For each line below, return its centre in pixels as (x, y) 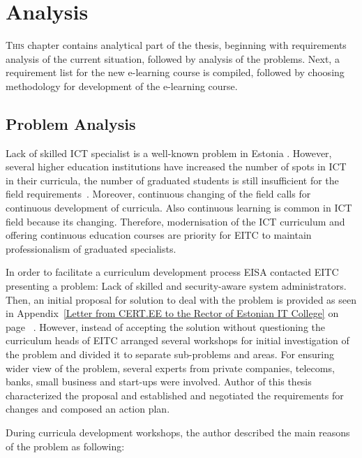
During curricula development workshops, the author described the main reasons (178, 432)
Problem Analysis (71, 123)
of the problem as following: (65, 446)
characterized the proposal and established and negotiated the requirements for (175, 395)
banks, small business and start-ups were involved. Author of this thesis (159, 382)
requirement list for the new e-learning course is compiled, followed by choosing (175, 72)
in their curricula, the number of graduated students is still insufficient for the (172, 180)
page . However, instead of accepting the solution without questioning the (165, 326)
